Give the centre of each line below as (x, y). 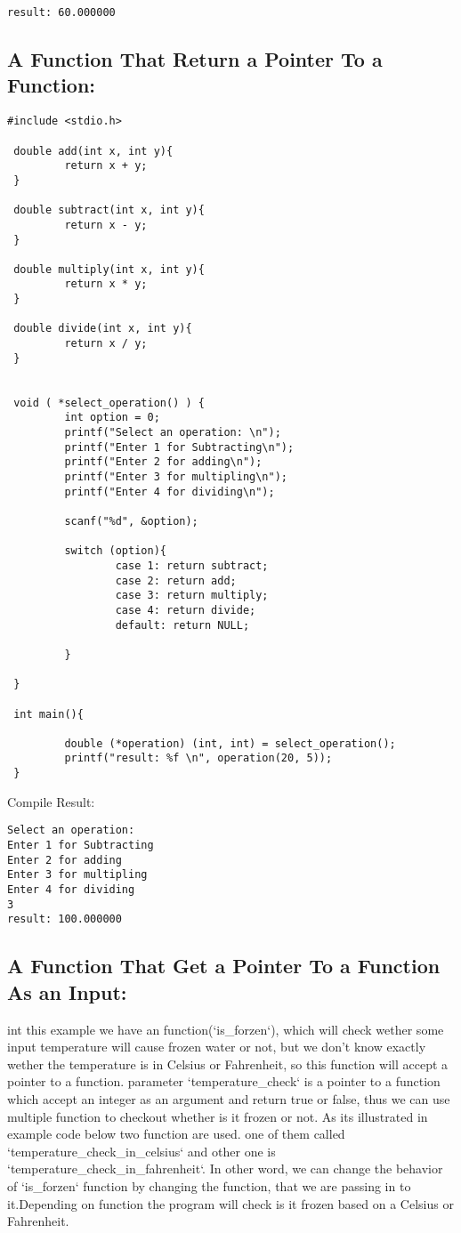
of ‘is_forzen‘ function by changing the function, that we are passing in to (209, 1185)
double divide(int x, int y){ (103, 329)
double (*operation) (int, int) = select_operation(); (230, 743)
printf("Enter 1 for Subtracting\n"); (179, 447)
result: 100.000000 (65, 919)
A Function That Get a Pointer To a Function (224, 966)
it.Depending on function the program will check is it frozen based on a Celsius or (230, 1203)
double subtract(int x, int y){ (109, 210)
